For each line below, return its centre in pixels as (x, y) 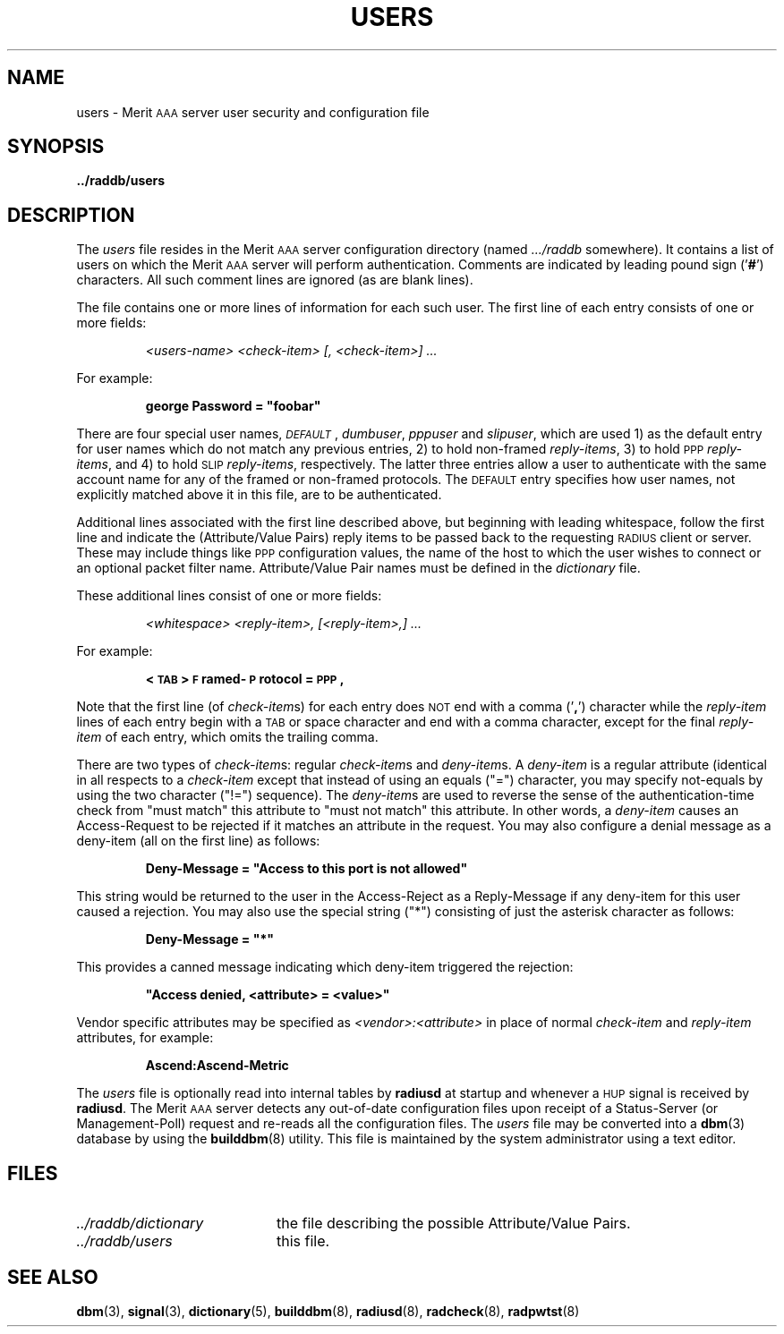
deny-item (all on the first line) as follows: (198, 841)
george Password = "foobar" (233, 406)
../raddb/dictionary (140, 1224)
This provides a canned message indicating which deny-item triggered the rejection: (325, 967)
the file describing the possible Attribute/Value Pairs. (453, 1224)
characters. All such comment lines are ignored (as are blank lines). (275, 280)
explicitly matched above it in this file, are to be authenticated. (259, 495)
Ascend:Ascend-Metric (217, 1066)
